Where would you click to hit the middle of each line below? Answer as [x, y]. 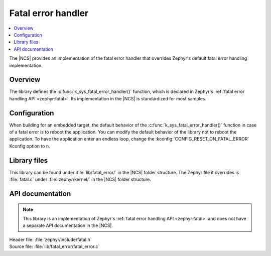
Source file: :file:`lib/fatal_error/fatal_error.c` [54, 246]
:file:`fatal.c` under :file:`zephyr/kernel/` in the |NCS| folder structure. [80, 179]
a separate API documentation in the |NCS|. [68, 225]
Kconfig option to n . [30, 146]
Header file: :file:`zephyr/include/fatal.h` [51, 239]
